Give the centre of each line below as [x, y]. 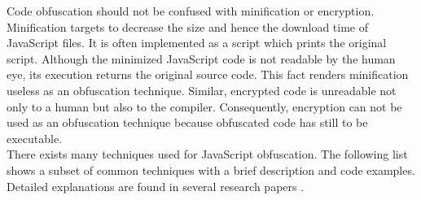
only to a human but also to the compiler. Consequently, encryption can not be [204, 106]
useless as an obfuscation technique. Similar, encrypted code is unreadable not [202, 90]
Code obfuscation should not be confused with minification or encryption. [191, 11]
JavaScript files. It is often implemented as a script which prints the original [197, 43]
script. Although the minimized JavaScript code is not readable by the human [201, 58]
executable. [35, 138]
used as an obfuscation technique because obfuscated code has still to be [187, 122]
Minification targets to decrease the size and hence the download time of [187, 26]
